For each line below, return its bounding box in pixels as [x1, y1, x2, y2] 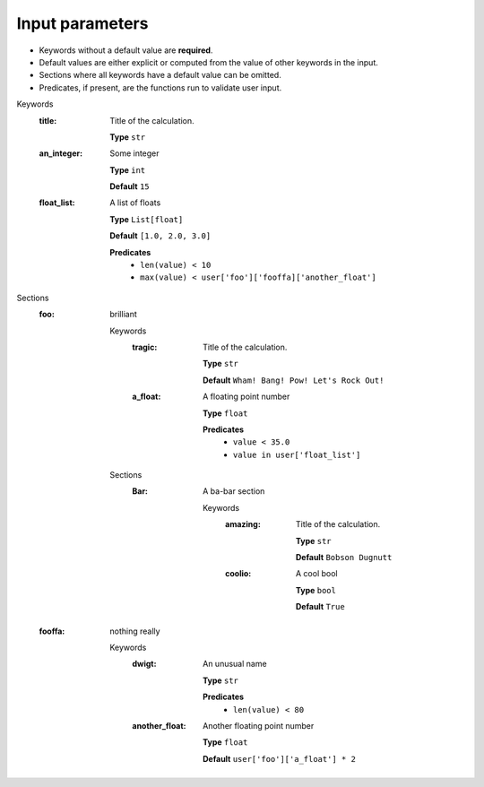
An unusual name [203, 659, 268, 670]
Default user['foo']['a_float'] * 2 [203, 753, 356, 764]
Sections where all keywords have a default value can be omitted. [39, 70, 281, 81]
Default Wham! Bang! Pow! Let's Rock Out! [203, 375, 385, 385]
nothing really [109, 626, 160, 636]
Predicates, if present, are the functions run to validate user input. [39, 82, 282, 93]
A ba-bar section [203, 486, 265, 497]
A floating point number [203, 391, 290, 402]
